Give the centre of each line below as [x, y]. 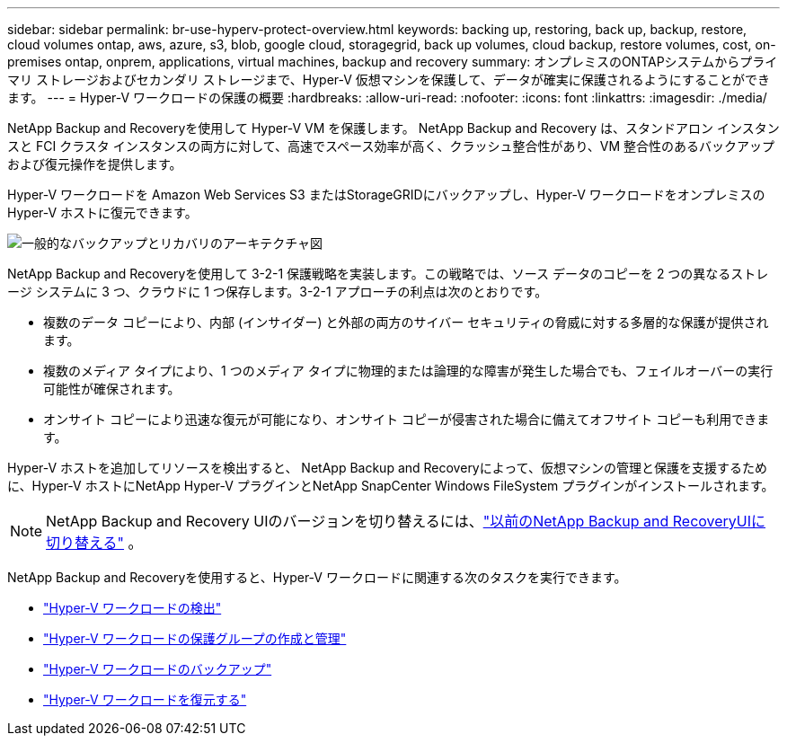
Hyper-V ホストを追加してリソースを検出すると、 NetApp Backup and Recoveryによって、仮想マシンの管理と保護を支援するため [387, 468]
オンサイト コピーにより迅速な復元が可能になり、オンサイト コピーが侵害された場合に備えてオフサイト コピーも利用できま [407, 419]
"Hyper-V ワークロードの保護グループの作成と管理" [195, 638]
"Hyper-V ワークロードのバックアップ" [158, 669]
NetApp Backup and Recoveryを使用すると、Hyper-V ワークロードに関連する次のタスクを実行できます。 [317, 577]
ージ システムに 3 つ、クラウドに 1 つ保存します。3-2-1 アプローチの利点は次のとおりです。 [278, 292]
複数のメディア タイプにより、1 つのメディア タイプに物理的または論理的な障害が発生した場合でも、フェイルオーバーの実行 [408, 371]
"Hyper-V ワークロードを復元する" [145, 699]
